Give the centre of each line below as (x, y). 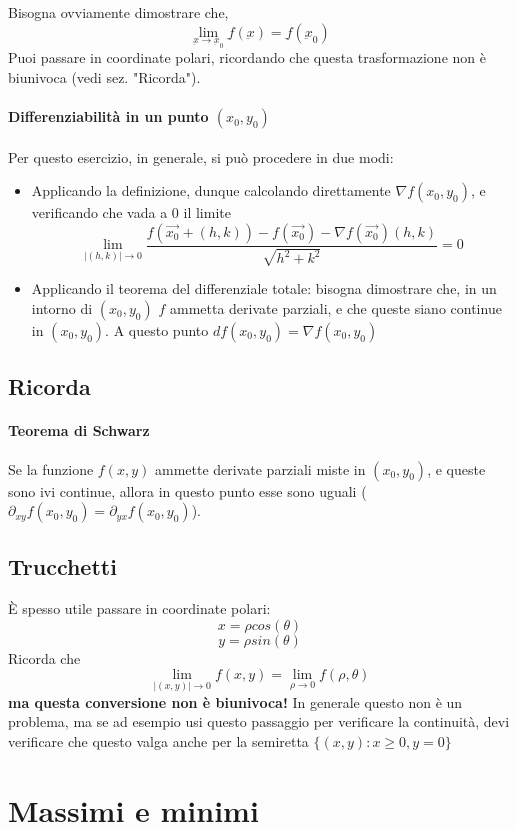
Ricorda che (44, 657)
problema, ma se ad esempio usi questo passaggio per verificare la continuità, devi (259, 721)
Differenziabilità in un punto (108, 116)
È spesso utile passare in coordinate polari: (139, 608)
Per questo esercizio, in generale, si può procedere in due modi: (201, 156)
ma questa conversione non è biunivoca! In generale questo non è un (235, 701)
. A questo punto (157, 329)
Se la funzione (51, 468)
